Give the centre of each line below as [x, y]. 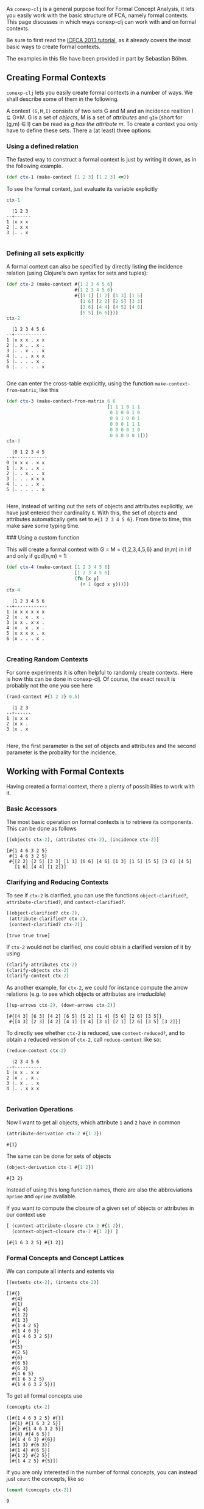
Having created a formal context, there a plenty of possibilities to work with [100, 786]
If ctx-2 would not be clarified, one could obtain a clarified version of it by [99, 947]
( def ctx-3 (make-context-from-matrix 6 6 [61, 401]
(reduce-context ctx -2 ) [37, 1051]
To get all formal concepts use [44, 1396]
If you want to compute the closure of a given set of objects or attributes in [100, 1208]
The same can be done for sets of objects [59, 1156]
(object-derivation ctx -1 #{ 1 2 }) [50, 1168]
